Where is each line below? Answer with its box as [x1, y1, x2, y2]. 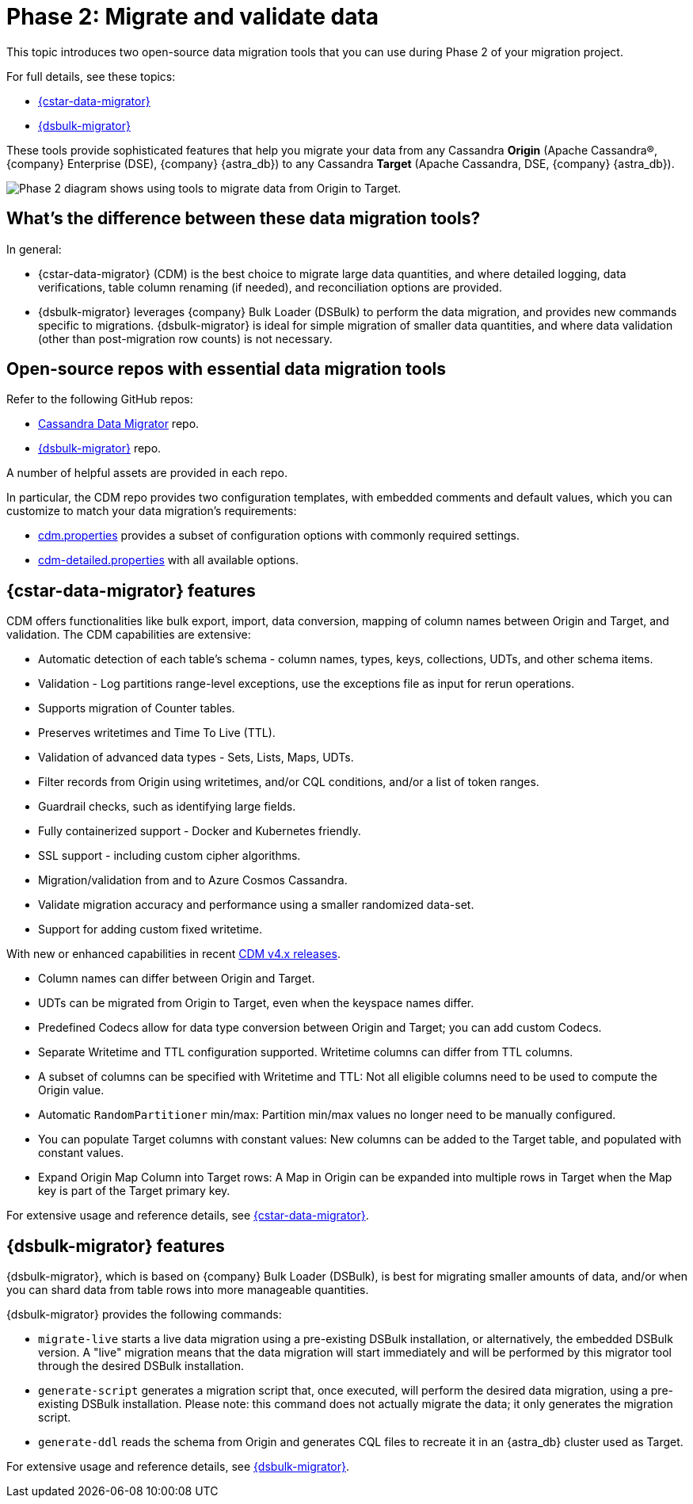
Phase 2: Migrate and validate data [6, 3, 379, 30]
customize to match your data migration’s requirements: [6, 504, 297, 518]
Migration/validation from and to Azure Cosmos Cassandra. [38, 873, 348, 888]
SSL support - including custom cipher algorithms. [38, 849, 301, 863]
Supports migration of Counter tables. [38, 701, 235, 716]
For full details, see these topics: [6, 69, 176, 83]
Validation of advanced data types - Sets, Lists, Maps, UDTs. [38, 750, 354, 765]
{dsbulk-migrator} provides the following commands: [6, 1307, 282, 1322]
